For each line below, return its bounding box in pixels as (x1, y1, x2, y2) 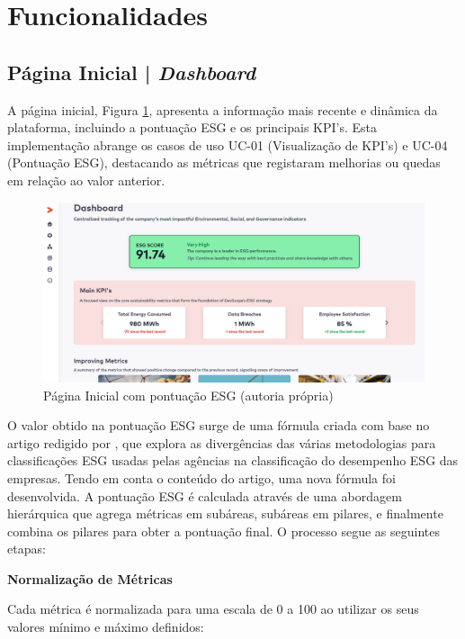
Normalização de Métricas (7, 569, 173, 588)
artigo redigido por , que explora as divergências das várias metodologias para (7, 433, 436, 452)
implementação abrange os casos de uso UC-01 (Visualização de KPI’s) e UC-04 (7, 135, 448, 154)
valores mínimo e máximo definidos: (7, 617, 204, 636)
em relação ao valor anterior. (7, 170, 165, 189)
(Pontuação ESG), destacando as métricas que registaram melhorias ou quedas (7, 153, 441, 172)
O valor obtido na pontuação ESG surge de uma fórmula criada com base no (7, 416, 430, 435)
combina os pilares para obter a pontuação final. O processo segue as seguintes (7, 521, 441, 540)
